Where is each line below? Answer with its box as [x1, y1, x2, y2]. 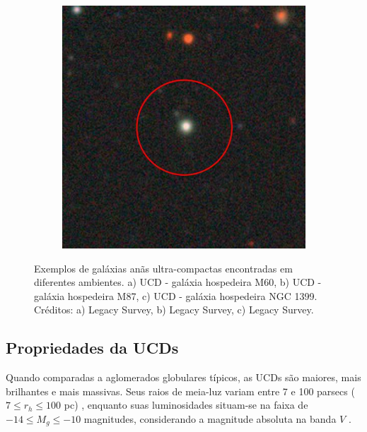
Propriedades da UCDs [6, 337, 179, 359]
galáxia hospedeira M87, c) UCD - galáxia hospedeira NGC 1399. [34, 288, 318, 303]
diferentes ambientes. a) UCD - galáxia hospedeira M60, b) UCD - [34, 275, 322, 289]
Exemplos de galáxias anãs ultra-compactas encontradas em [34, 260, 293, 275]
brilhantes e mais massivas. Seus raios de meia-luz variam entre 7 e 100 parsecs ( [6, 383, 355, 398]
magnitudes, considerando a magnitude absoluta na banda [83, 411, 337, 426]
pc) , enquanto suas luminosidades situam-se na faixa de [64, 397, 308, 412]
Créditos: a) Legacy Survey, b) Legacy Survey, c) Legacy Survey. [34, 302, 314, 317]
